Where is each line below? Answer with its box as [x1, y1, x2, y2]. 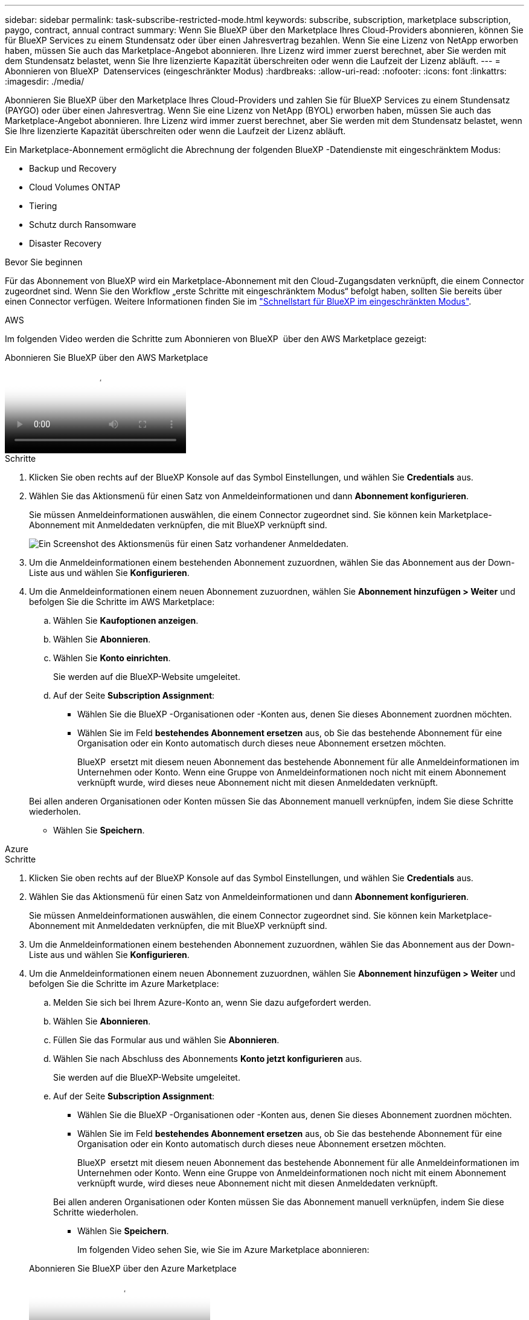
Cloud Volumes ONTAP [29, 182, 121, 192]
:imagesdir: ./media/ [5, 76, 85, 86]
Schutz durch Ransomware [29, 219, 136, 230]
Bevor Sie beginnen [5, 257, 83, 267]
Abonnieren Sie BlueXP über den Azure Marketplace [29, 1263, 237, 1273]
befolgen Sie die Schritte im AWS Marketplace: [29, 597, 215, 607]
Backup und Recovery [29, 163, 117, 173]
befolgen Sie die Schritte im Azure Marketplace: [29, 979, 219, 989]
